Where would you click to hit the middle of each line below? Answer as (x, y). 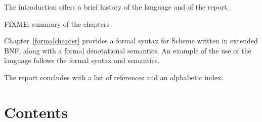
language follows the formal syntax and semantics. (82, 60)
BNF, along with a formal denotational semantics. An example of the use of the (128, 50)
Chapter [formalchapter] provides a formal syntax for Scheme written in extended (131, 41)
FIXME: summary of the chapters (57, 23)
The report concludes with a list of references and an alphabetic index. (114, 77)
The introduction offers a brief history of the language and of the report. (117, 7)
